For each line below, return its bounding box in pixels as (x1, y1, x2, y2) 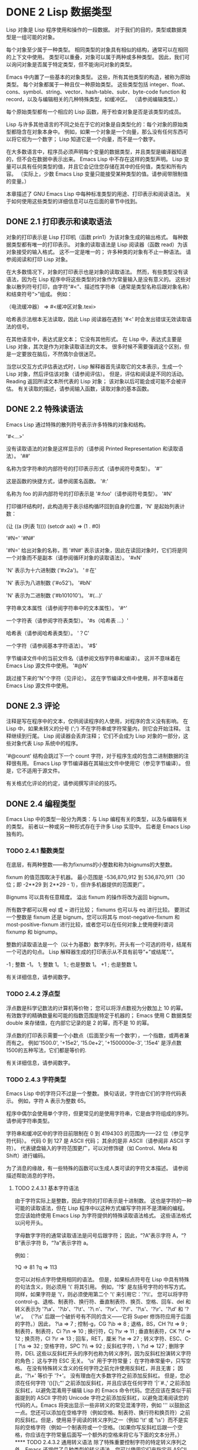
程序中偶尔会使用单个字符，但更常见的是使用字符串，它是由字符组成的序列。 (6, 1110, 192, 1117)
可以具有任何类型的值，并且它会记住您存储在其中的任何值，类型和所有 (11, 163, 181, 170)
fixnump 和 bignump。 (6, 928, 61, 935)
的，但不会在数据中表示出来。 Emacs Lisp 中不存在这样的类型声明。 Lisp (6, 155, 183, 163)
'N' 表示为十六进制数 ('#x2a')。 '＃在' (6, 566, 97, 574)
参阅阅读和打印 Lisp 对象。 (6, 256, 71, 263)
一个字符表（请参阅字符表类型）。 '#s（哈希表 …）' (6, 616, 128, 624)
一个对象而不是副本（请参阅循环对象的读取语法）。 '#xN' (6, 554, 143, 561)
